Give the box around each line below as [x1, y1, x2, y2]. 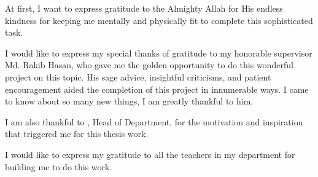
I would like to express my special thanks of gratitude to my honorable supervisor [5, 46, 312, 59]
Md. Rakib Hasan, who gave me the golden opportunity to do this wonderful [5, 58, 293, 71]
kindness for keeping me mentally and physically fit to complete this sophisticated [5, 14, 313, 26]
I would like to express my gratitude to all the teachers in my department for [5, 147, 295, 160]
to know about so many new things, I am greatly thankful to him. [5, 95, 254, 108]
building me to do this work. [5, 160, 112, 173]
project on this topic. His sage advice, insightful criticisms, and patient [5, 70, 271, 83]
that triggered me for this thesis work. [5, 127, 149, 140]
